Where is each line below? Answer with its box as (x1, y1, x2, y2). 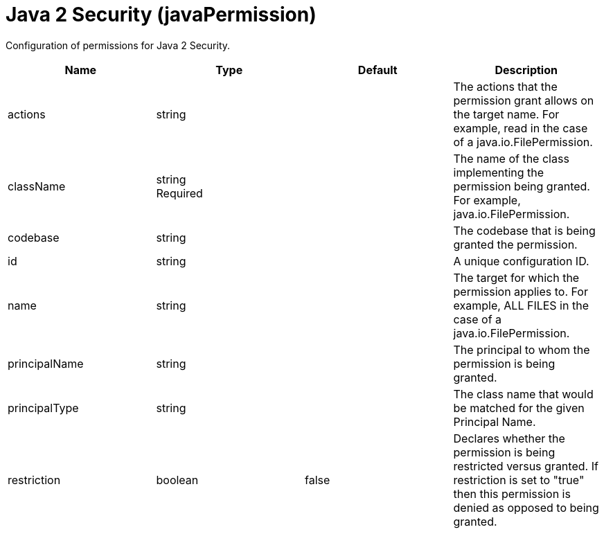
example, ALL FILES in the (453, 298, 589, 312)
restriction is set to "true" (453, 472, 585, 487)
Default (357, 62, 398, 77)
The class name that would (453, 386, 594, 401)
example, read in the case (453, 121, 588, 135)
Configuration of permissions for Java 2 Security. (6, 39, 231, 51)
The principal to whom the (453, 342, 590, 357)
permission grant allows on (453, 93, 594, 107)
